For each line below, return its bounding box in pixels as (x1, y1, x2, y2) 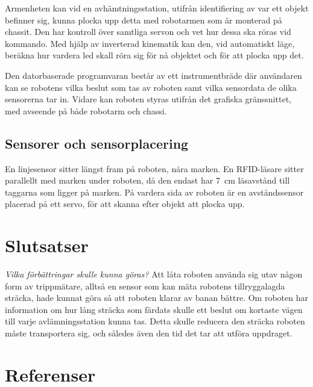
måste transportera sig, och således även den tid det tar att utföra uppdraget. (5, 327, 292, 339)
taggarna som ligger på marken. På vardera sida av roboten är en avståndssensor (5, 185, 304, 198)
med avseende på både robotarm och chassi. (5, 104, 167, 117)
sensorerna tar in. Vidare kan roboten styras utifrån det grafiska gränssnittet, (5, 93, 291, 105)
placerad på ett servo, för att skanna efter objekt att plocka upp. (5, 197, 245, 210)
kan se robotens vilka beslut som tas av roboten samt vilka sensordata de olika (5, 81, 297, 93)
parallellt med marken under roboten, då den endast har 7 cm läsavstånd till (5, 174, 290, 187)
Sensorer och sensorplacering (5, 134, 189, 152)
